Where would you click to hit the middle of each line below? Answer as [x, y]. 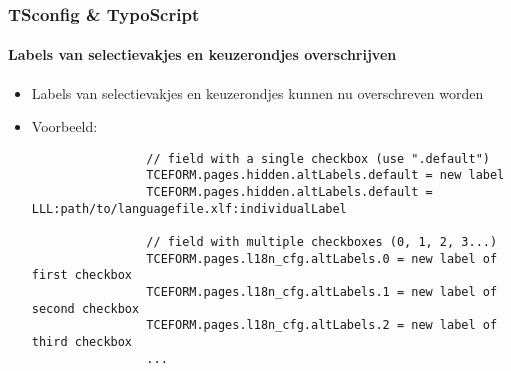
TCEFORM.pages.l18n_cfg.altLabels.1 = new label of [322, 292]
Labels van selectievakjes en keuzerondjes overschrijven [202, 54]
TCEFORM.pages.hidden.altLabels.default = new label [325, 175]
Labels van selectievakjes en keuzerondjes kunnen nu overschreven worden [257, 92]
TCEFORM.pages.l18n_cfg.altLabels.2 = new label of [322, 325]
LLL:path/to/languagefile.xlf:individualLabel [189, 208]
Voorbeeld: [64, 126]
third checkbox [82, 342]
